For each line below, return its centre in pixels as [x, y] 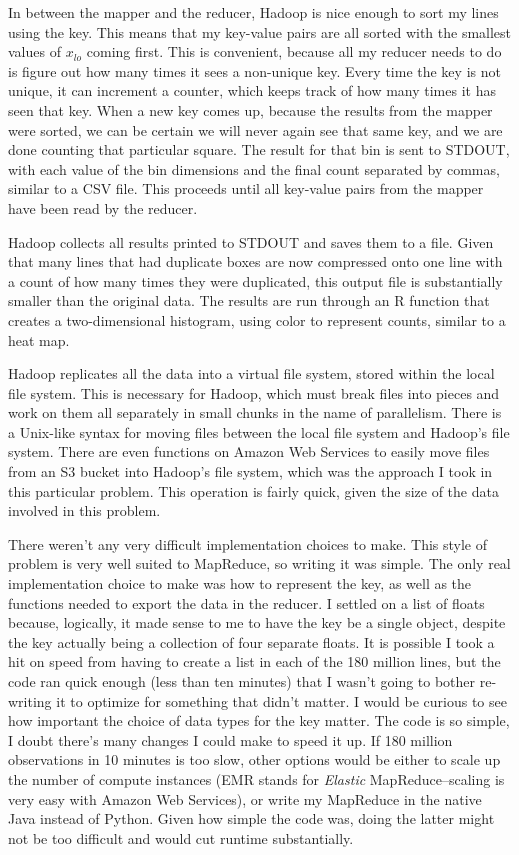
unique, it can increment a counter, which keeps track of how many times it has [252, 90]
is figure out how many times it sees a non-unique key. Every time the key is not [254, 70]
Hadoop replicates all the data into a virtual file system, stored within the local [251, 373]
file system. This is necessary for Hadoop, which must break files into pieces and [254, 392]
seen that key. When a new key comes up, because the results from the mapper [250, 109]
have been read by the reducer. [103, 207]
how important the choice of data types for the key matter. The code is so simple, [259, 720]
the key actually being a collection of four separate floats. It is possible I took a [251, 641]
